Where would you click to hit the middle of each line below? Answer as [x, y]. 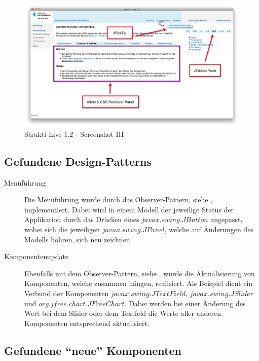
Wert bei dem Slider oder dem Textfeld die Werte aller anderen [123, 313]
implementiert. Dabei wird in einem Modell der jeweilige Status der [129, 209]
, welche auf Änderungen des [209, 229]
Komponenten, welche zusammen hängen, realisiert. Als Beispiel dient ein [139, 283]
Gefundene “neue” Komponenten [93, 350]
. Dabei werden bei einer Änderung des [185, 303]
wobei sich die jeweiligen [62, 229]
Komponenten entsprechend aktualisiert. [87, 323]
